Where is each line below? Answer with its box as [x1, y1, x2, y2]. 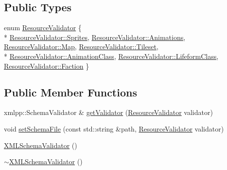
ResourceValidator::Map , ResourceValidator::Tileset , [4, 41, 158, 52]
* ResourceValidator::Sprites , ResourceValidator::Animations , [4, 32, 186, 42]
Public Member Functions [4, 84, 137, 99]
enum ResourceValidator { [4, 22, 82, 33]
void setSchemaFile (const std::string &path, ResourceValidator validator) [4, 123, 224, 133]
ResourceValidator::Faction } [4, 60, 89, 71]
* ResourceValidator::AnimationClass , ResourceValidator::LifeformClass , [4, 51, 219, 61]
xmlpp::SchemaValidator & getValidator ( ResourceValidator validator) [4, 107, 213, 117]
